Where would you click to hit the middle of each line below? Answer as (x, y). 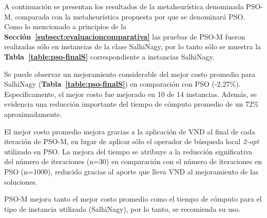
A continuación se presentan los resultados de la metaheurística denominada (124, 6)
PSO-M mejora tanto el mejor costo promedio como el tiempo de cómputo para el (133, 199)
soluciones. (21, 181)
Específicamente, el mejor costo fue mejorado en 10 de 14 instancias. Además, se (130, 94)
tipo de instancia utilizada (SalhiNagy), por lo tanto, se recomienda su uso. (122, 209)
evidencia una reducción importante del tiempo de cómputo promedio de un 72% (131, 104)
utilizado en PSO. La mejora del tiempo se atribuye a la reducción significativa (128, 151)
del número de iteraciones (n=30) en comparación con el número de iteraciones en (133, 161)
